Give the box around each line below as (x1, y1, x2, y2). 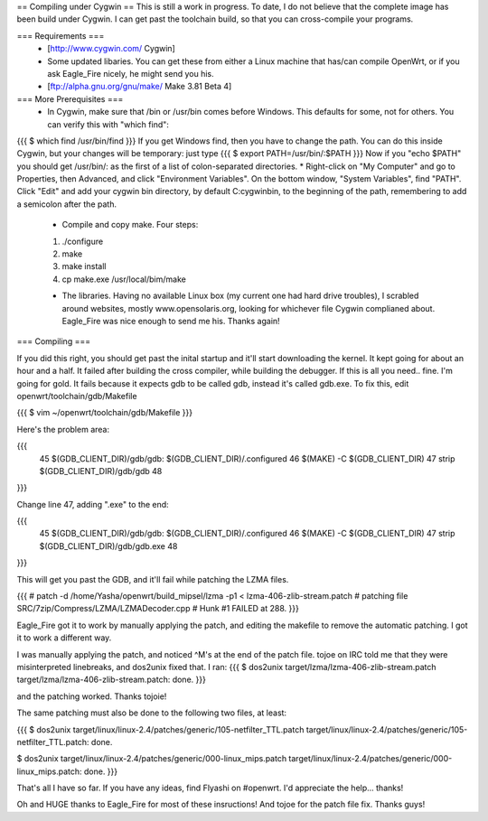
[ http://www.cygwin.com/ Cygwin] (47, 43, 175, 54)
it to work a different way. (16, 632, 112, 643)
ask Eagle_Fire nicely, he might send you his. (47, 68, 214, 79)
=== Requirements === (16, 30, 105, 41)
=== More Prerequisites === (16, 93, 124, 104)
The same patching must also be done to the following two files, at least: (16, 707, 287, 718)
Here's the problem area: (16, 424, 110, 434)
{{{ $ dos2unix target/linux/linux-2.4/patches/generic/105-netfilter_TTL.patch (16, 723, 305, 735)
